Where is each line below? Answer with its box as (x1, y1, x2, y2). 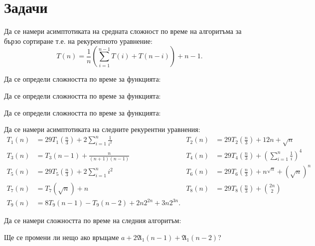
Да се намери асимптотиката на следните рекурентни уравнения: (4, 124, 200, 134)
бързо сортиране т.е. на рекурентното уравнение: (4, 35, 153, 46)
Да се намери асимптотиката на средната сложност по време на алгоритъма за (4, 26, 242, 36)
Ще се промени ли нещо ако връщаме (4, 232, 119, 242)
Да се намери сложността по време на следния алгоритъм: (4, 215, 181, 226)
